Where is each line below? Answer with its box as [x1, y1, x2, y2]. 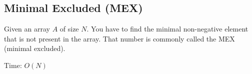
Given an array [4, 23, 50, 34]
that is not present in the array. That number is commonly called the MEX [4, 33, 235, 43]
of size [59, 23, 79, 34]
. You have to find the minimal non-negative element [86, 23, 248, 34]
